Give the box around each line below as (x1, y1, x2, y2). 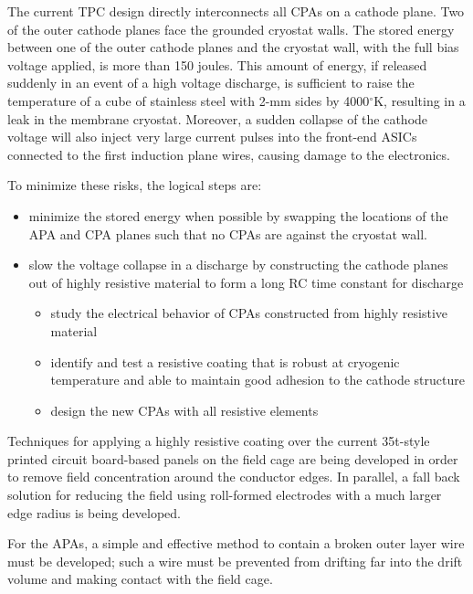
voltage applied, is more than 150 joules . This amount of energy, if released (7, 55, 427, 74)
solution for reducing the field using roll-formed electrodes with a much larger (7, 485, 442, 504)
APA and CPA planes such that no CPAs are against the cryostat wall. (28, 224, 428, 243)
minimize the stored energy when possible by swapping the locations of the (28, 206, 448, 225)
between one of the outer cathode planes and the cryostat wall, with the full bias (7, 37, 459, 57)
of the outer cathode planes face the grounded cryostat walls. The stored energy (7, 19, 455, 38)
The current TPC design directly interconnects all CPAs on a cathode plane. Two (7, 2, 465, 20)
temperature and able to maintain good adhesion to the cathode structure (50, 370, 465, 389)
